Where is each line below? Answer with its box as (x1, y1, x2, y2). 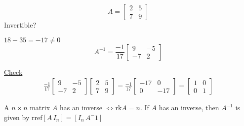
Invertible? (4, 20, 36, 30)
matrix (30, 102, 50, 113)
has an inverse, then (159, 102, 219, 113)
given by (4, 112, 30, 122)
